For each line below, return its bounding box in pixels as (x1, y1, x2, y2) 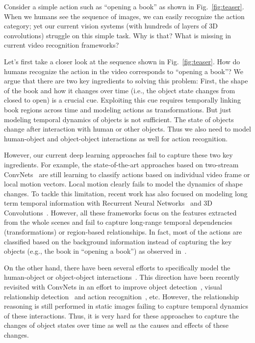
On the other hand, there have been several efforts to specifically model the (4, 262, 230, 272)
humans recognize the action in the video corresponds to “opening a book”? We (4, 66, 244, 76)
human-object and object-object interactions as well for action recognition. (4, 133, 228, 143)
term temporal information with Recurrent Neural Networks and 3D (4, 198, 213, 208)
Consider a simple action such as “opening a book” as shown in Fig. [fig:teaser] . (4, 1, 244, 11)
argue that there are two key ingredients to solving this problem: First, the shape (4, 76, 248, 86)
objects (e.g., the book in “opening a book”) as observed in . (4, 246, 187, 256)
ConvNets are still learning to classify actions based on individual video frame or (4, 169, 250, 179)
